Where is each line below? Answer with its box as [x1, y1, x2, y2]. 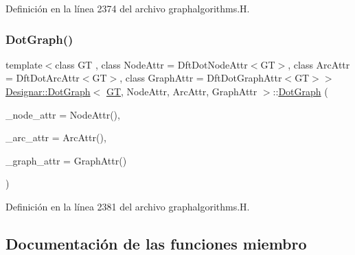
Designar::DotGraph [5, 84, 91, 98]
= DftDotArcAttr [5, 71, 80, 85]
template [5, 57, 43, 71]
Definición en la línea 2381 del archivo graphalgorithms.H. [5, 199, 250, 213]
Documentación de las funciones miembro [5, 232, 307, 254]
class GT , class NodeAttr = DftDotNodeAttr [55, 57, 248, 71]
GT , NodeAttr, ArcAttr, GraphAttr [106, 84, 257, 98]
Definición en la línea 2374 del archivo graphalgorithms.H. [5, 1, 250, 15]
